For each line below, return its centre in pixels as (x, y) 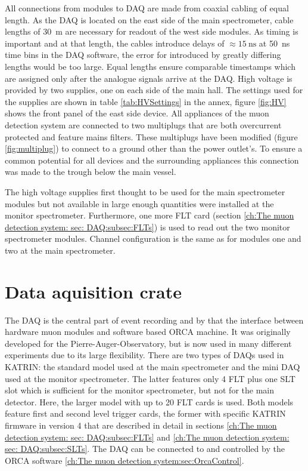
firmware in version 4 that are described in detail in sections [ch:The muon (141, 425)
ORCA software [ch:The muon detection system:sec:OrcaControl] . (125, 460)
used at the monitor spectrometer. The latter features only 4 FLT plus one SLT (150, 378)
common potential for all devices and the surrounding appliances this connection (152, 160)
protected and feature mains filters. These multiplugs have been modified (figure (151, 136)
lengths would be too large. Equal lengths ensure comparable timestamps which (150, 66)
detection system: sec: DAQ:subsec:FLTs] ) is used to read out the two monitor (147, 227)
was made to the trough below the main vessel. (91, 172)
